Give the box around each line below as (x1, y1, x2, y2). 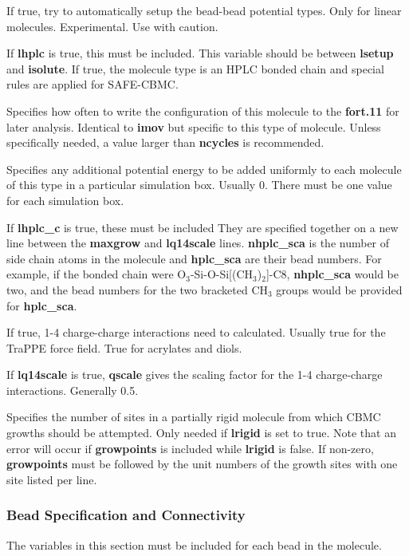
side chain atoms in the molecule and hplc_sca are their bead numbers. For (6, 250, 382, 266)
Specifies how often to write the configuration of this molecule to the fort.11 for (6, 102, 399, 119)
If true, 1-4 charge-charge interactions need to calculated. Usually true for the (6, 324, 386, 341)
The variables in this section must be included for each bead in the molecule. (6, 536, 382, 553)
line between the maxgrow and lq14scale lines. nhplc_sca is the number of (6, 235, 390, 251)
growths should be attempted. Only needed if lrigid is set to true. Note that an (6, 424, 396, 441)
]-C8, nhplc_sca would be (265, 266, 399, 282)
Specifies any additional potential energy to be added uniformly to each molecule (6, 160, 402, 177)
